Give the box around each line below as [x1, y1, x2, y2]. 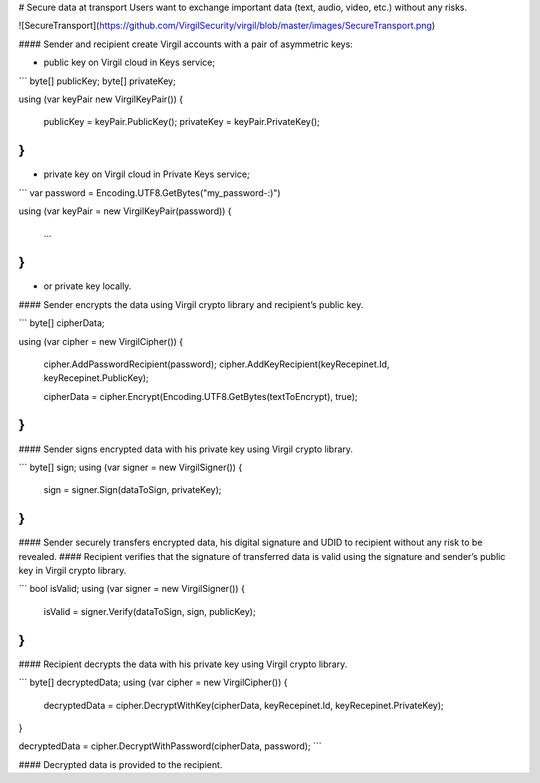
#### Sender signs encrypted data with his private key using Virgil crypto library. [18, 443, 354, 455]
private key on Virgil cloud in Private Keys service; [43, 168, 250, 180]
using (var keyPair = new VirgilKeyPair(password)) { [18, 205, 232, 217]
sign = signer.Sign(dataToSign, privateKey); [43, 484, 222, 496]
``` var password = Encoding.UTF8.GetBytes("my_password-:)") [18, 186, 281, 199]
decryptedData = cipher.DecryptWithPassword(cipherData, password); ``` [18, 740, 322, 752]
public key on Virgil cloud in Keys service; [43, 56, 215, 69]
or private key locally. [43, 280, 132, 292]
